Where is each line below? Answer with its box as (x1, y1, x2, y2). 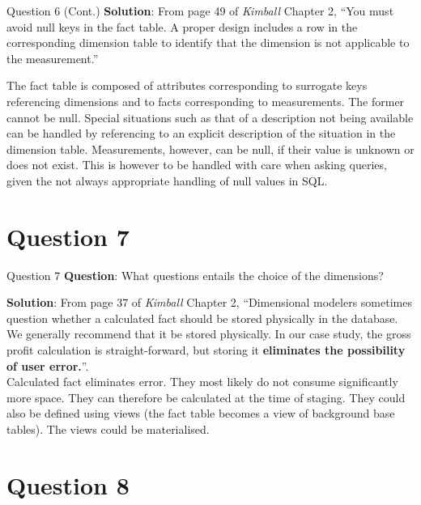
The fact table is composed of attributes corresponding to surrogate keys (6, 77, 368, 94)
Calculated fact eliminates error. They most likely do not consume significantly (6, 373, 398, 390)
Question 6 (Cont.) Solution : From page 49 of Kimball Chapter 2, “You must (6, 2, 394, 19)
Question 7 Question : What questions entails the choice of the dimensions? (6, 266, 384, 283)
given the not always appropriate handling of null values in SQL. (6, 172, 328, 189)
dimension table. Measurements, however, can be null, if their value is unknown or (6, 140, 415, 157)
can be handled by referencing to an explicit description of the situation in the (6, 125, 396, 142)
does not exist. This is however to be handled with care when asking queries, (6, 156, 387, 173)
